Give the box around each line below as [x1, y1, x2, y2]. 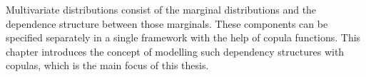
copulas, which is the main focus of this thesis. [6, 58, 209, 73]
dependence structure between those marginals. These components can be [6, 16, 328, 31]
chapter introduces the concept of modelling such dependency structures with [6, 43, 345, 58]
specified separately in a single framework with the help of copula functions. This [6, 30, 361, 45]
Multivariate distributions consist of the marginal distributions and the [6, 2, 317, 16]
